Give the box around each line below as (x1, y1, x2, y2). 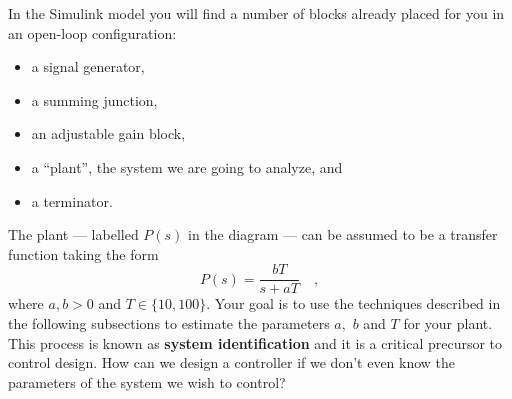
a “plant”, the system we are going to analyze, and (31, 156, 343, 177)
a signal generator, (31, 56, 145, 77)
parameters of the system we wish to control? (8, 371, 286, 392)
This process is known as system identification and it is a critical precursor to (8, 332, 503, 353)
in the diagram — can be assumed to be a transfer (188, 224, 498, 245)
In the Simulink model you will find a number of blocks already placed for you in (8, 3, 505, 23)
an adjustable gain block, (31, 123, 186, 144)
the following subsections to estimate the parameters (8, 313, 330, 333)
